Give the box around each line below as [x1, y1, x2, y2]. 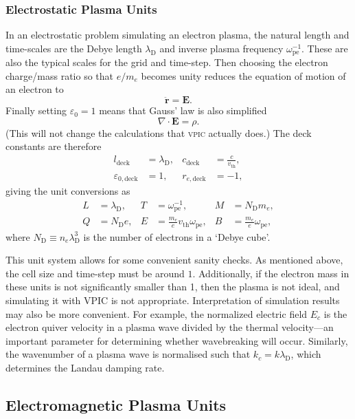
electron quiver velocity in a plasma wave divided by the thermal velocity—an [5, 320, 334, 334]
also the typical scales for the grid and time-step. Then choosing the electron [5, 55, 328, 69]
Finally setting [5, 103, 67, 118]
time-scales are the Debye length [5, 41, 142, 55]
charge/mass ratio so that [5, 68, 114, 83]
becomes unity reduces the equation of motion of [141, 68, 346, 83]
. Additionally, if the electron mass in [192, 266, 350, 280]
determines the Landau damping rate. [5, 361, 165, 375]
